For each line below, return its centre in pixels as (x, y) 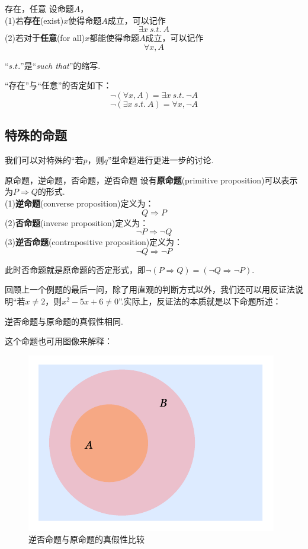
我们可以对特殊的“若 (44, 160)
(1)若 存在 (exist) (34, 20)
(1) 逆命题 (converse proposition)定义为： (79, 203)
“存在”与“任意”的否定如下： (58, 85)
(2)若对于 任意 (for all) (45, 38)
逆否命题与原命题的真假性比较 (86, 539)
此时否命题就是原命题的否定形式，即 (75, 269)
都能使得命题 (115, 38)
